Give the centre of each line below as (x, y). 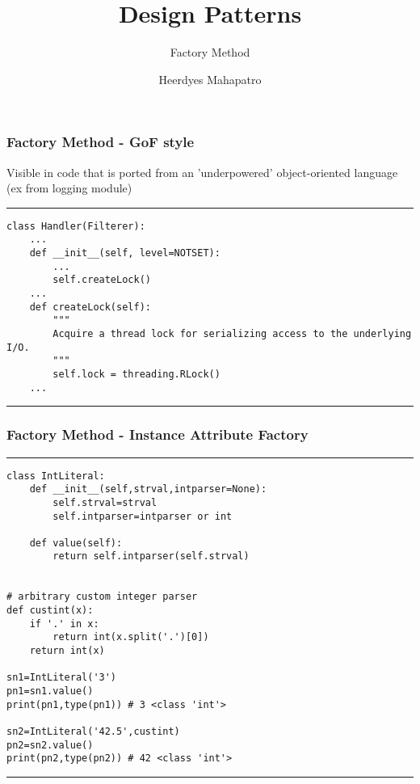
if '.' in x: (64, 624)
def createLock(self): (90, 307)
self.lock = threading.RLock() (136, 375)
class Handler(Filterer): (76, 226)
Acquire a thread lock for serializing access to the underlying (232, 334)
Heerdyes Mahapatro (210, 79)
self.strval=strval (105, 502)
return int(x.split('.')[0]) (131, 637)
